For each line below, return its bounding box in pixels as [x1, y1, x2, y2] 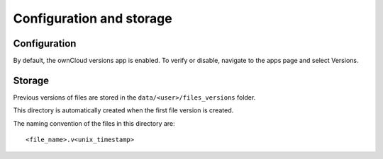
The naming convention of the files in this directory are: [13, 119, 175, 127]
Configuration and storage [13, 11, 173, 26]
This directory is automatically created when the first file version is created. [13, 106, 234, 114]
